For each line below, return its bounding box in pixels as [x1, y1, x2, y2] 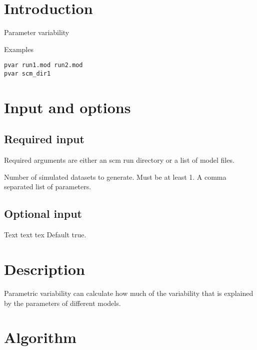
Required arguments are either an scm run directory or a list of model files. [4, 155, 234, 165]
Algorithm [4, 327, 76, 347]
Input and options [4, 97, 131, 117]
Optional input [4, 206, 82, 221]
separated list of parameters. [4, 181, 91, 192]
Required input [4, 131, 84, 147]
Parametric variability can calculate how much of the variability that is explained [4, 287, 253, 298]
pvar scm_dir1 [4, 70, 51, 77]
